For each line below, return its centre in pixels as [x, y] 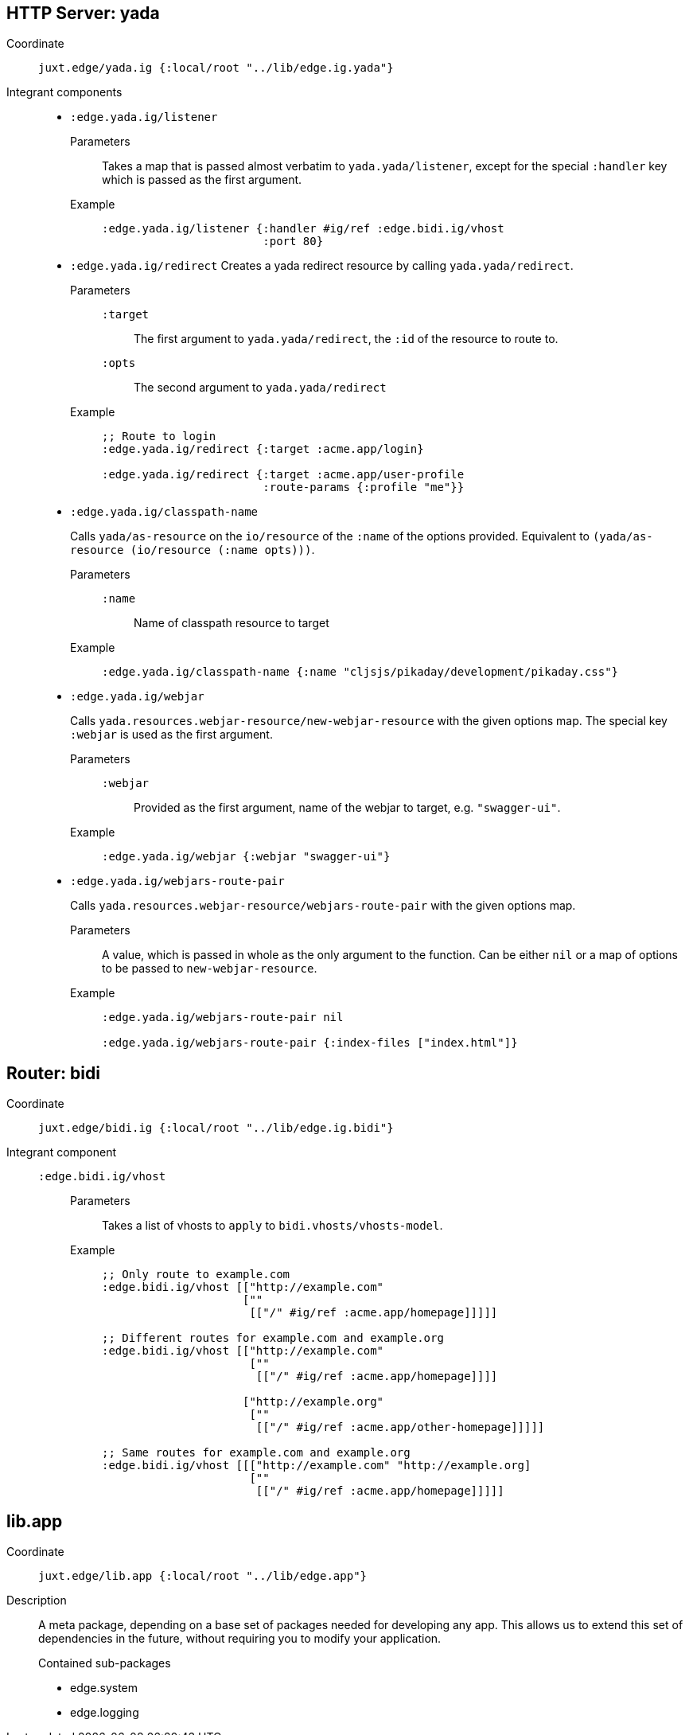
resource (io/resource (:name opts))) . [193, 550]
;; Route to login [159, 437]
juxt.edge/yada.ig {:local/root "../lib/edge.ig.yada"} [216, 68]
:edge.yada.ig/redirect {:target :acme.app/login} [263, 449]
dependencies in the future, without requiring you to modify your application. [240, 1639]
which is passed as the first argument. [202, 180]
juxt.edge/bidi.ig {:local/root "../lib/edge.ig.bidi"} [216, 1128]
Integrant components [64, 92]
